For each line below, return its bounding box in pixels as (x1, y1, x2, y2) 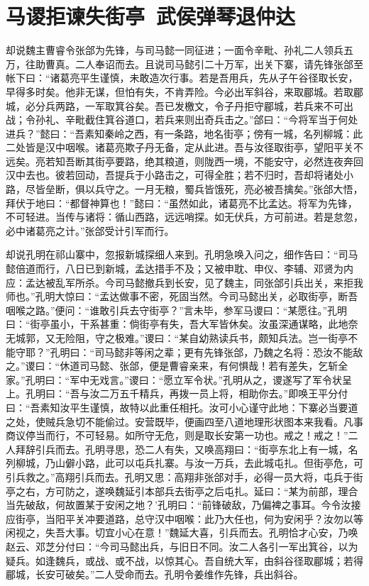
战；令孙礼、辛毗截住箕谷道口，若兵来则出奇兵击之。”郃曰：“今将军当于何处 (6, 112, 358, 127)
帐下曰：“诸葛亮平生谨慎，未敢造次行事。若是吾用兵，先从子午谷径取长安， (6, 70, 358, 85)
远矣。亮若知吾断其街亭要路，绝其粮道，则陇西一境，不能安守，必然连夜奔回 (6, 153, 363, 168)
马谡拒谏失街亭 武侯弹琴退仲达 (6, 1, 296, 31)
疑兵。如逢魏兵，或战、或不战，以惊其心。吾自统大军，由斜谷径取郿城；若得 (6, 553, 363, 568)
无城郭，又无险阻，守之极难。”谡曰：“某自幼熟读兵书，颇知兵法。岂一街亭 (6, 331, 348, 345)
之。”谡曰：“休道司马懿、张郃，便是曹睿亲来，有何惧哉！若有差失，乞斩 (6, 358, 338, 373)
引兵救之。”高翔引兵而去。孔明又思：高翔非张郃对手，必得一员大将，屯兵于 (6, 469, 353, 484)
